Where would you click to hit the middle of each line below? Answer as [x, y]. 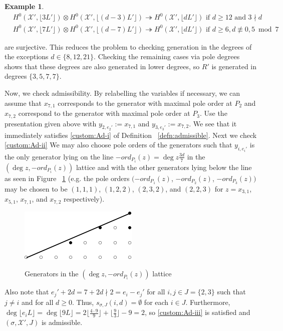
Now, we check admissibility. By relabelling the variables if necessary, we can [122, 93]
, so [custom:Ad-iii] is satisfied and [198, 312]
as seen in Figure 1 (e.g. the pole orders [67, 178]
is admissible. [62, 322]
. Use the [213, 113]
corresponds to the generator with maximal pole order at [145, 103]
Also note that [27, 292]
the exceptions [27, 56]
